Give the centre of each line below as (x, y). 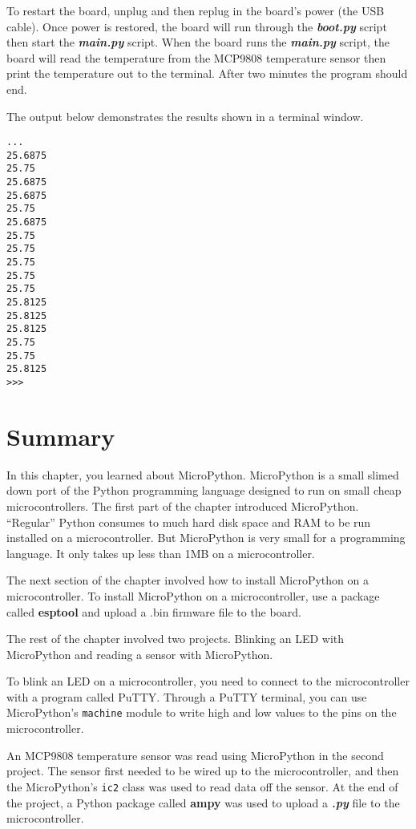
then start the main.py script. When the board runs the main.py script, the (198, 42)
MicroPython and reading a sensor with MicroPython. (140, 654)
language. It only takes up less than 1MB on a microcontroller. (161, 553)
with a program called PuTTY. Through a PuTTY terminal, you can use (187, 696)
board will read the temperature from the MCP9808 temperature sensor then (196, 57)
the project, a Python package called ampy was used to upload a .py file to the (203, 802)
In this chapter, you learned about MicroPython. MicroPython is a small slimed (203, 474)
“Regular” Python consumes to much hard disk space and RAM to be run (189, 522)
